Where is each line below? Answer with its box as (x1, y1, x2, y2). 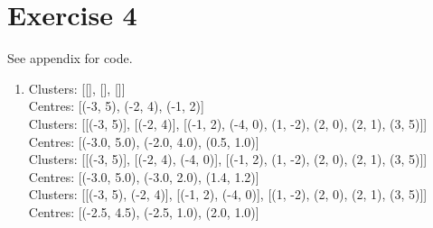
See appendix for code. (7, 49, 133, 68)
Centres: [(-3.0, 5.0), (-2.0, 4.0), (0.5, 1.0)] (28, 132, 259, 150)
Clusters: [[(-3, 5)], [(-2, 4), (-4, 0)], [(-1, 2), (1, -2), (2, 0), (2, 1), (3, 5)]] (28, 150, 428, 169)
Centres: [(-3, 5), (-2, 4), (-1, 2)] (28, 96, 204, 115)
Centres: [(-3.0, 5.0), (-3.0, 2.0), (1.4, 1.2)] (28, 167, 259, 186)
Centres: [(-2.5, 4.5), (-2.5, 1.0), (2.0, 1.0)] (28, 202, 259, 221)
